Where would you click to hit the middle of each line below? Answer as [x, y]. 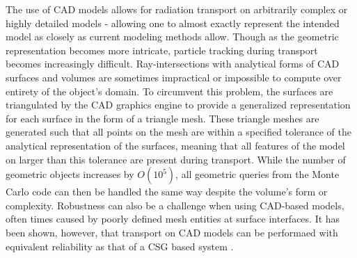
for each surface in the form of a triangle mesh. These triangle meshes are [162, 118]
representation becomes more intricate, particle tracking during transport [162, 50]
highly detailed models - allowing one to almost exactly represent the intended [173, 23]
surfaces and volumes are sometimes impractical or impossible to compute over [174, 77]
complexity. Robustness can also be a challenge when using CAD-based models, [175, 205]
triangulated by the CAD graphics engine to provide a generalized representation [178, 105]
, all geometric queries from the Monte [257, 174]
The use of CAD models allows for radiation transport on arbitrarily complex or [177, 9]
